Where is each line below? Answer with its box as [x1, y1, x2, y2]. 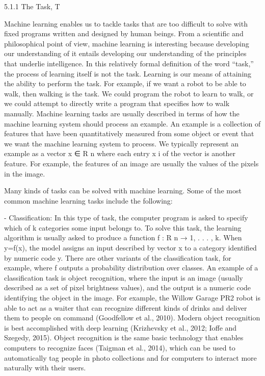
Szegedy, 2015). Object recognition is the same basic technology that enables [4, 332, 244, 343]
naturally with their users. [4, 362, 86, 373]
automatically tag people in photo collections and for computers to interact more [4, 352, 257, 363]
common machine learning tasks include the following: [4, 195, 173, 206]
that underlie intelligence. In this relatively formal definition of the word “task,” [4, 58, 254, 68]
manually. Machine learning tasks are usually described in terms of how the [4, 108, 240, 118]
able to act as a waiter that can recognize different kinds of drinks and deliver [4, 302, 247, 313]
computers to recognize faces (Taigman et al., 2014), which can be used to [4, 342, 235, 353]
